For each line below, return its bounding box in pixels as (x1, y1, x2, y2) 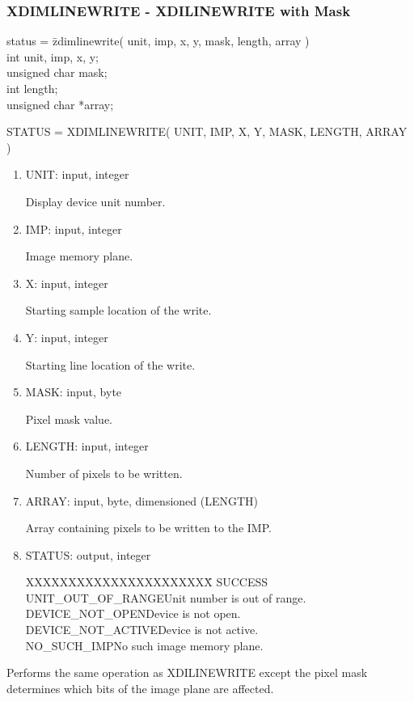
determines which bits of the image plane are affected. (6, 679, 274, 696)
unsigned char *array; (6, 95, 114, 112)
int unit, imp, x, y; (6, 48, 99, 65)
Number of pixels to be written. (25, 464, 183, 481)
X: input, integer (25, 274, 108, 291)
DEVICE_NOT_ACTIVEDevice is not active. (25, 621, 259, 638)
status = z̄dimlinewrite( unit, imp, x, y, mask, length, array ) (6, 32, 310, 49)
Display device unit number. (25, 192, 166, 209)
